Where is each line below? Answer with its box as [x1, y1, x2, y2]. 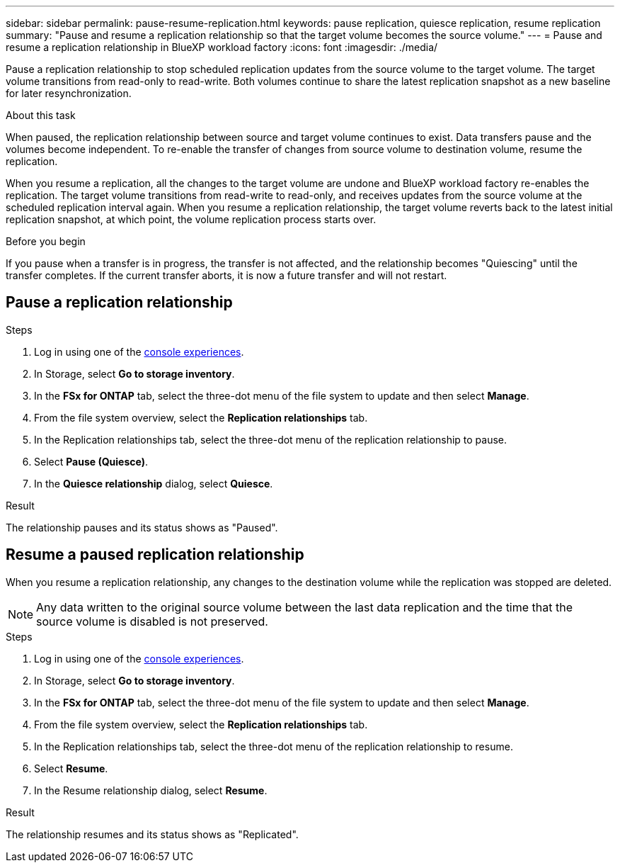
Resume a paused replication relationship [6, 546, 304, 564]
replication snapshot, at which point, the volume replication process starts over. [6, 213, 377, 225]
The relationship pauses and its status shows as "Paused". [6, 521, 278, 534]
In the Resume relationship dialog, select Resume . [34, 784, 268, 796]
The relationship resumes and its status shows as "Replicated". [6, 828, 299, 840]
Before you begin [6, 235, 86, 247]
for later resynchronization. [6, 87, 132, 99]
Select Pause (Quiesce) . [34, 455, 149, 468]
